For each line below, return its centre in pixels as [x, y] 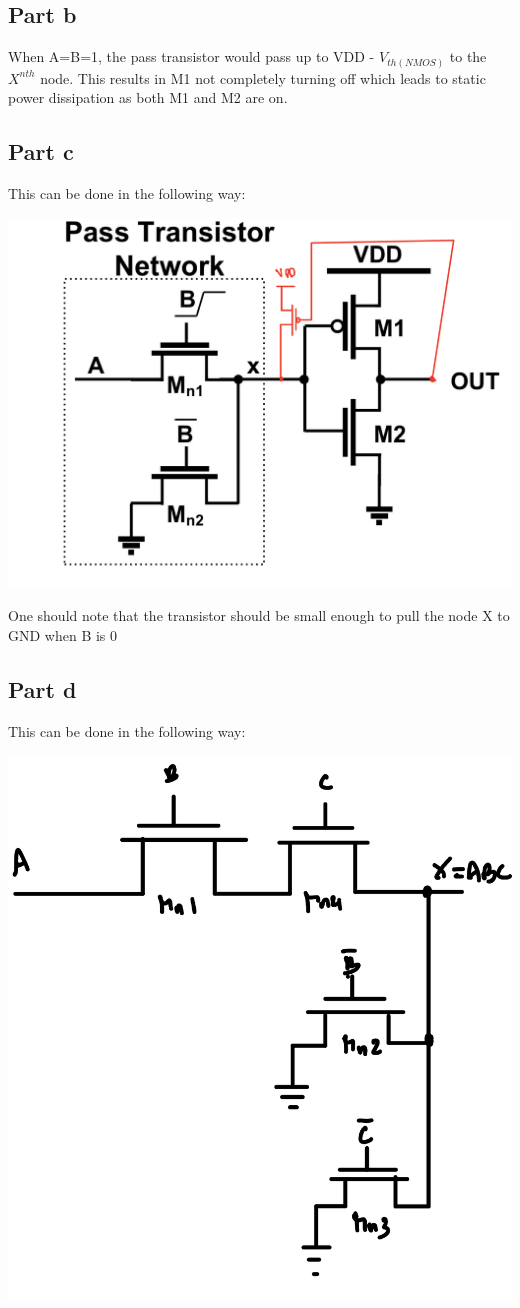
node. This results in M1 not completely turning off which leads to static [263, 77]
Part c [41, 151]
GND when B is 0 [63, 634]
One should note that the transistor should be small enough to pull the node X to [259, 615]
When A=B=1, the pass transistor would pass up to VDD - [191, 56]
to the [468, 56]
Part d [42, 688]
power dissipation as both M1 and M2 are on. [148, 97]
